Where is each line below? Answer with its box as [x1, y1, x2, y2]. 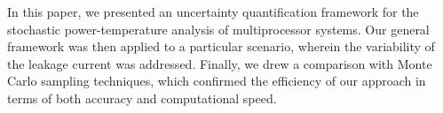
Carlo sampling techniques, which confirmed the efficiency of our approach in [7, 72, 426, 90]
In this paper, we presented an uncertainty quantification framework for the [7, 3, 419, 20]
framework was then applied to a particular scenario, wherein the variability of [7, 37, 435, 56]
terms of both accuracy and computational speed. [7, 88, 277, 107]
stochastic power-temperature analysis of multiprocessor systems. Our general [7, 19, 430, 38]
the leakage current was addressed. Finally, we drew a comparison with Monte [7, 54, 432, 72]
